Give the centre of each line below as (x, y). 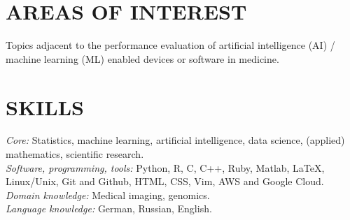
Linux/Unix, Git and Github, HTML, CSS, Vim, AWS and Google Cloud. (165, 181)
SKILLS (45, 107)
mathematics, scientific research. (75, 154)
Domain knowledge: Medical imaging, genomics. (108, 195)
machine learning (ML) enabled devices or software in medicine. (142, 58)
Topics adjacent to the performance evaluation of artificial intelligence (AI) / (170, 45)
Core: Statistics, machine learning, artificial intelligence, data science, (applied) (175, 140)
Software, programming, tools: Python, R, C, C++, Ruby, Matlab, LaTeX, (165, 167)
